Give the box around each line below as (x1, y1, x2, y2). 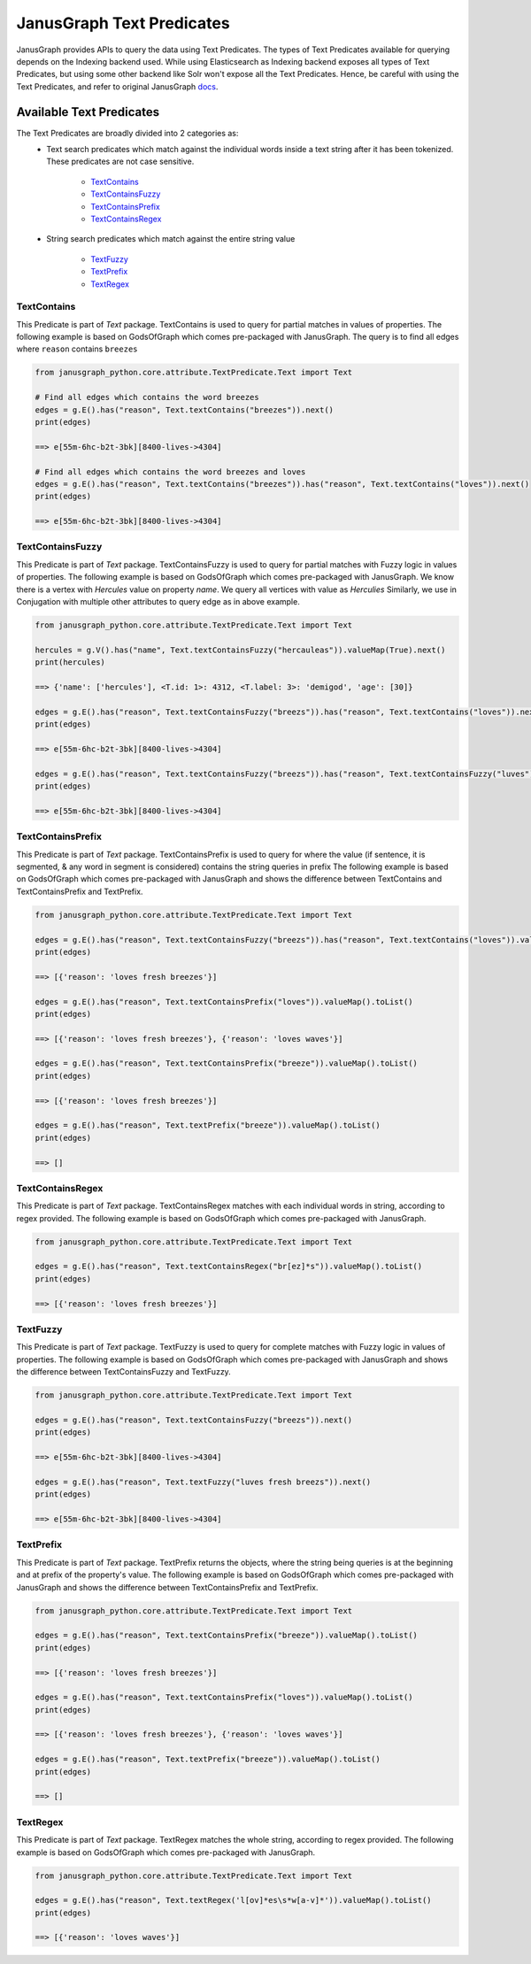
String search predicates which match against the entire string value (46, 234, 296, 244)
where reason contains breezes (16, 343, 138, 354)
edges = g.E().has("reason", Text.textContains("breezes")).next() (35, 404, 335, 415)
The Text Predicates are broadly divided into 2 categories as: (16, 127, 239, 138)
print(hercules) (35, 658, 106, 667)
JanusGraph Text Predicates (16, 13, 230, 33)
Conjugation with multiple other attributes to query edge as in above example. (16, 597, 300, 607)
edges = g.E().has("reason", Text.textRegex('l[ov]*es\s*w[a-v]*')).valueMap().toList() (35, 1895, 433, 1906)
